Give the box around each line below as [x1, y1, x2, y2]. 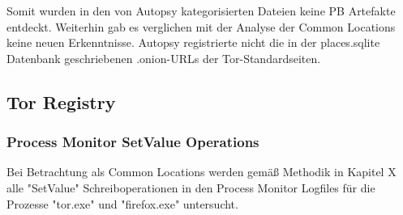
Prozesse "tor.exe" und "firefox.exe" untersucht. [6, 195, 238, 212]
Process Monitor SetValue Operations [6, 132, 259, 152]
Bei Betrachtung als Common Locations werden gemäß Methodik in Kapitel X [6, 163, 397, 180]
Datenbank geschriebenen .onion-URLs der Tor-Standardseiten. [6, 49, 321, 66]
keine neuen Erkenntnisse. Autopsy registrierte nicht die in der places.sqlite [6, 34, 380, 51]
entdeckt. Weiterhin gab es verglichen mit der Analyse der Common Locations [6, 18, 396, 35]
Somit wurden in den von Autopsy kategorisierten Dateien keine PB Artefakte [6, 2, 396, 19]
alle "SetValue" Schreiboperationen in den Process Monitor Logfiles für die [6, 179, 375, 196]
